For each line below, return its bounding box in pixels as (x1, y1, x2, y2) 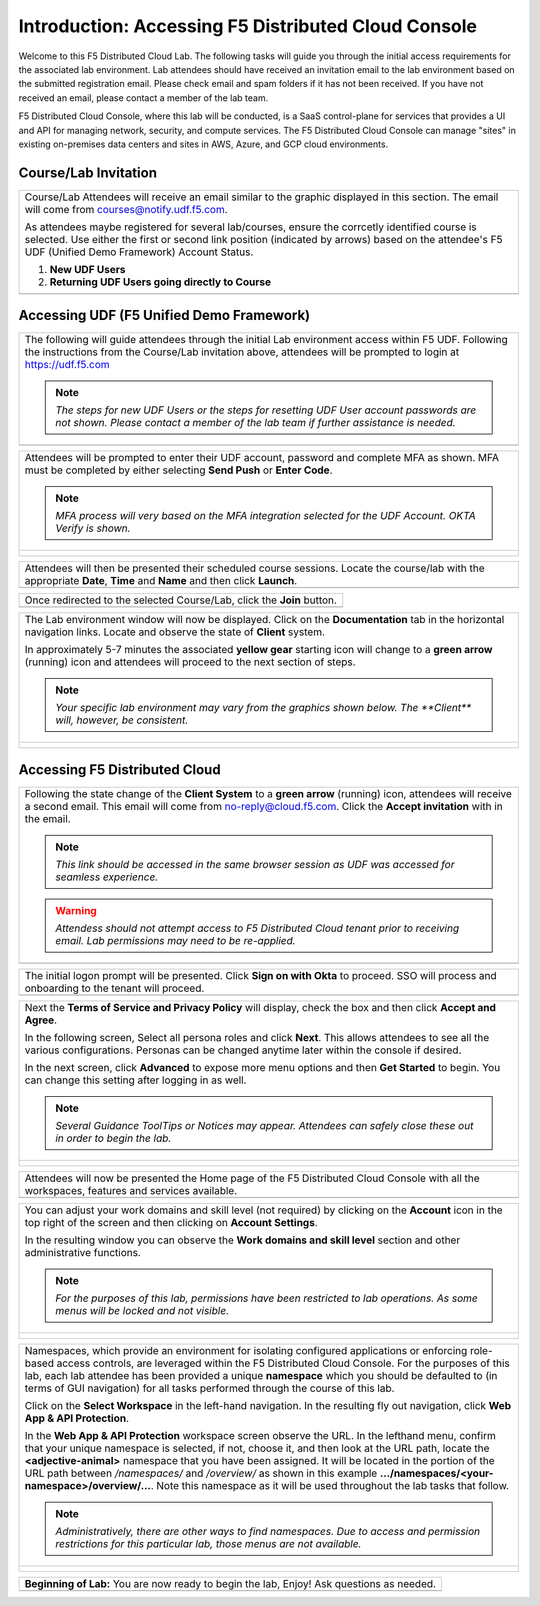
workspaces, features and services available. (24, 1183, 238, 1197)
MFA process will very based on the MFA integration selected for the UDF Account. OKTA (55, 509, 476, 523)
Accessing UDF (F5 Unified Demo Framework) (18, 307, 311, 324)
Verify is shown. (55, 521, 131, 535)
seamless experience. (55, 870, 159, 884)
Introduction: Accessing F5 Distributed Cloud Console (18, 15, 478, 37)
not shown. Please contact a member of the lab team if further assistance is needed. (55, 416, 456, 430)
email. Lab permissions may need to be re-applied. (55, 933, 296, 947)
